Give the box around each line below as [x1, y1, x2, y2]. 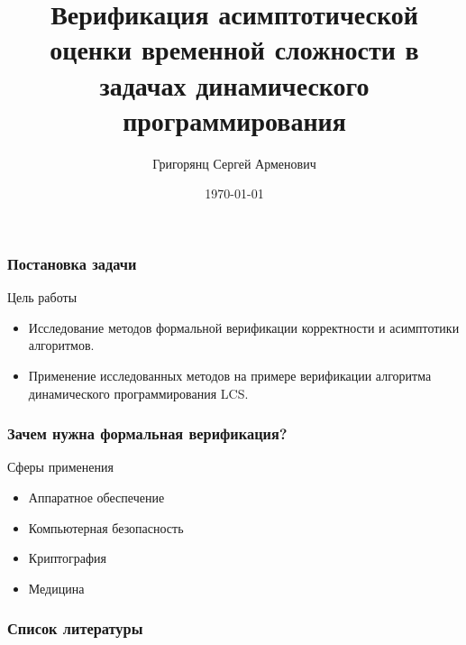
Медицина [28, 578, 85, 597]
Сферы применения [7, 457, 114, 476]
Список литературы [7, 617, 143, 640]
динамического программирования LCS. [28, 383, 249, 402]
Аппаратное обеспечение [28, 487, 165, 506]
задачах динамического [99, 66, 370, 103]
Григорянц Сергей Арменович [152, 153, 316, 172]
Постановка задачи [7, 252, 137, 274]
